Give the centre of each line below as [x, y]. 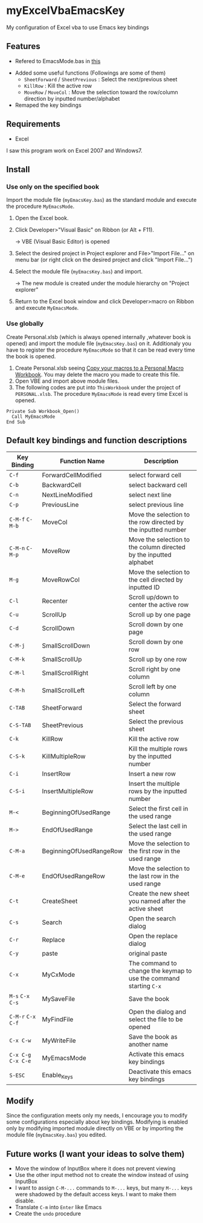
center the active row [159, 605]
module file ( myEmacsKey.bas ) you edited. [56, 1135]
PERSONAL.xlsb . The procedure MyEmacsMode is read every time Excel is [101, 394]
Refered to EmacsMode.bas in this [58, 61]
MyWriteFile [59, 1040]
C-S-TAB [20, 725]
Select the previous [156, 722]
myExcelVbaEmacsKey [66, 11]
